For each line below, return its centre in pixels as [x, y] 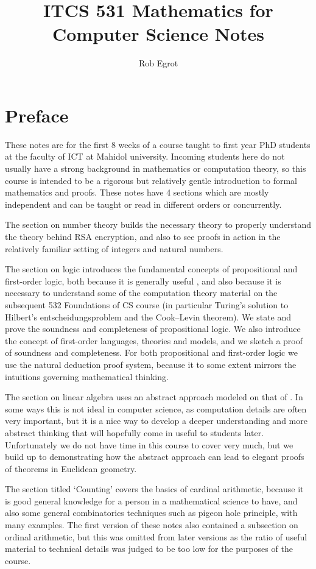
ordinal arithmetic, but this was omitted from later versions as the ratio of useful [156, 536]
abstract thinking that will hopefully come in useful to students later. [135, 432]
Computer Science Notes [158, 34]
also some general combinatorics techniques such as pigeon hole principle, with [151, 513]
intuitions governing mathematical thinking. [87, 376]
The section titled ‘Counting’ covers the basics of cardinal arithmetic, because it [154, 489]
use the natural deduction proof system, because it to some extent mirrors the [151, 364]
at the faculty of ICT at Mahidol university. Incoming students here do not [145, 156]
